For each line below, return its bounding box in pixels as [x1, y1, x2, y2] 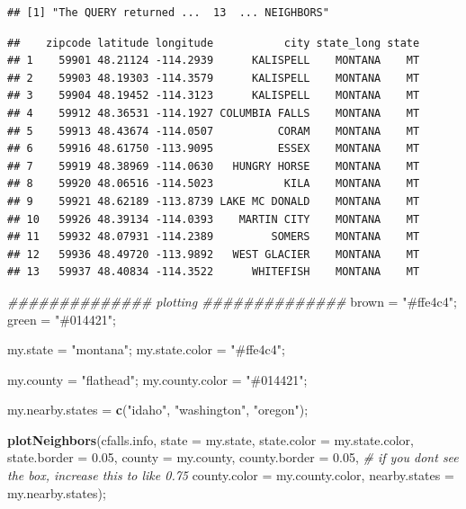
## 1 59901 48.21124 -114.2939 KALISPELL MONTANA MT [7, 54, 420, 67]
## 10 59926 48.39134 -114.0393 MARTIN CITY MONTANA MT [7, 212, 420, 226]
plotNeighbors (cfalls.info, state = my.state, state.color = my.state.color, [7, 430, 414, 449]
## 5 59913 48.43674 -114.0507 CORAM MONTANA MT [7, 124, 420, 138]
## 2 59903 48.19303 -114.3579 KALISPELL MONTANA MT [7, 71, 420, 85]
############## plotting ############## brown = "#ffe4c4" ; [7, 291, 457, 310]
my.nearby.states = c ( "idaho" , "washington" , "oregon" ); [7, 400, 309, 419]
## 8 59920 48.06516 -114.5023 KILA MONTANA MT [7, 177, 420, 191]
